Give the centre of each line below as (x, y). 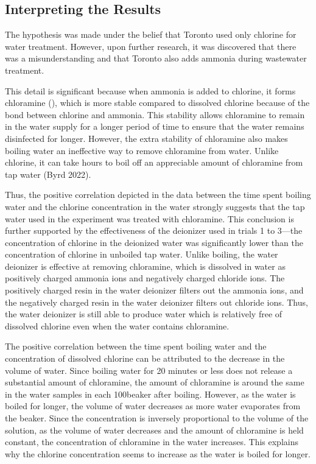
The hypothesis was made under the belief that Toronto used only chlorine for (151, 34)
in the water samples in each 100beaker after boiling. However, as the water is (150, 394)
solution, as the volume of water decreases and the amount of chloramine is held (154, 430)
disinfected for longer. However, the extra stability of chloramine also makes (146, 138)
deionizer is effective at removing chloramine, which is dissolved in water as (145, 266)
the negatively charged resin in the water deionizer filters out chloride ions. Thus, (156, 302)
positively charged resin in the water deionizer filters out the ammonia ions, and (154, 290)
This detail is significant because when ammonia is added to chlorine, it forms (150, 90)
